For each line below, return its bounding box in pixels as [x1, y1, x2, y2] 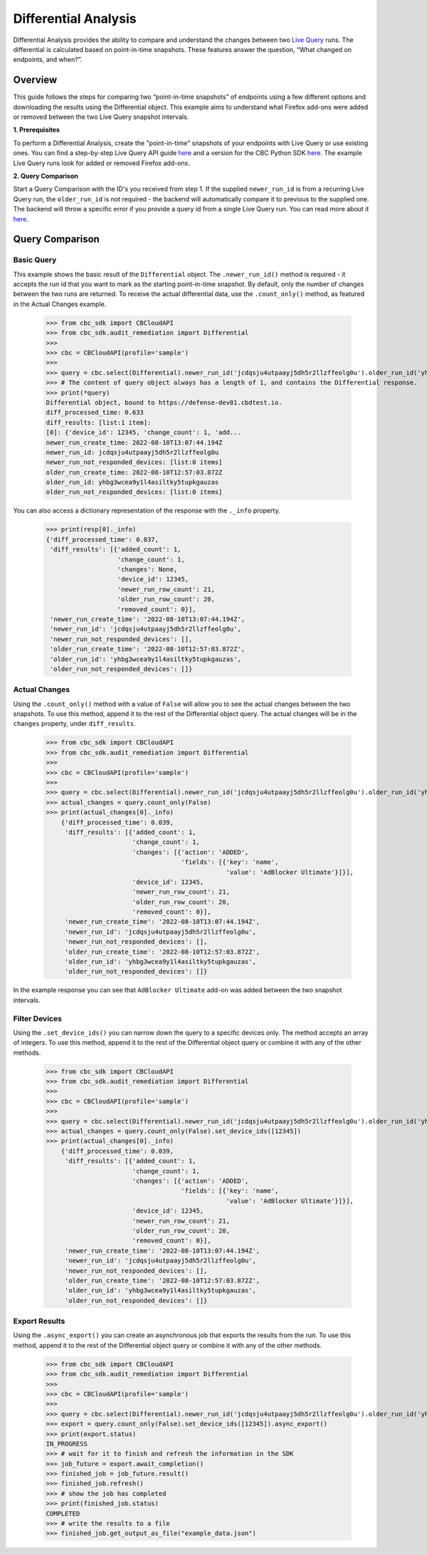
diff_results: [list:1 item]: [46, 418, 152, 426]
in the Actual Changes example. [13, 300, 107, 308]
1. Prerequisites [13, 125, 60, 135]
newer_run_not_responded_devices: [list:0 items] [46, 458, 223, 466]
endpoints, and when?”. [13, 56, 83, 64]
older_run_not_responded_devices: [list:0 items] [46, 488, 223, 496]
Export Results [13, 1317, 65, 1327]
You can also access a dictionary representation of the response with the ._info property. [13, 506, 280, 515]
